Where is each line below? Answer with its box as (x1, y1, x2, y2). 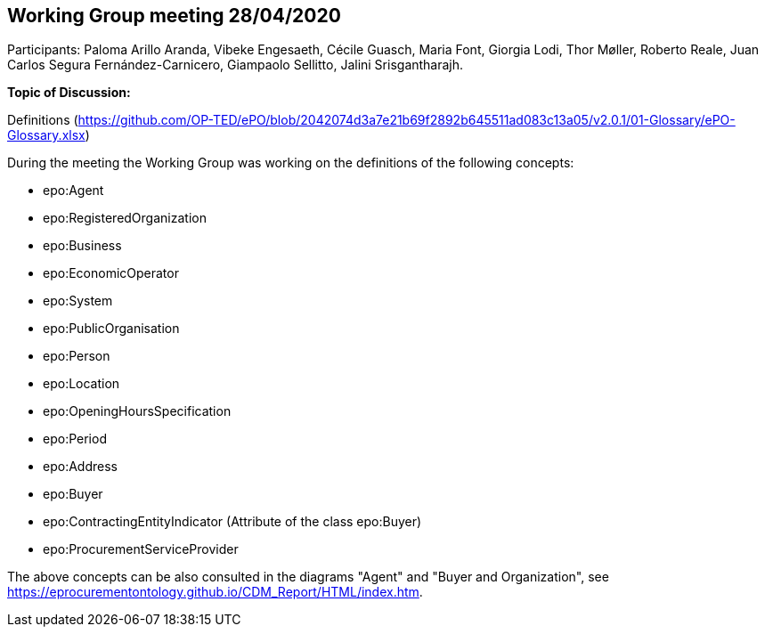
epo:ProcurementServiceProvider (43, 541, 239, 557)
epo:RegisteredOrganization (43, 210, 207, 226)
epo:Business (43, 238, 122, 254)
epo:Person (43, 348, 110, 364)
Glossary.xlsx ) (7, 127, 90, 143)
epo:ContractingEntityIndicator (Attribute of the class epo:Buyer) (43, 514, 422, 530)
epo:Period (43, 431, 107, 447)
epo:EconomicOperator (43, 265, 179, 281)
